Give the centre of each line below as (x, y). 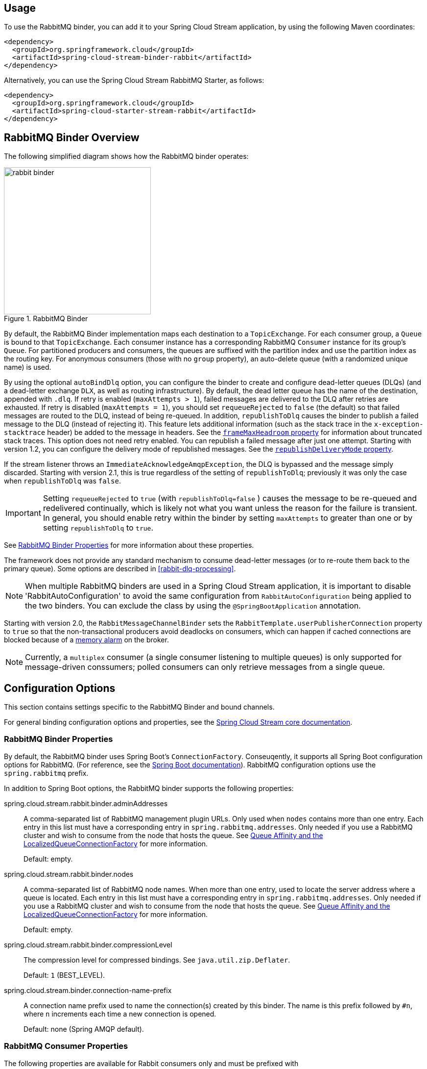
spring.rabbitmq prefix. (46, 773)
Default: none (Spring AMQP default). (84, 1029)
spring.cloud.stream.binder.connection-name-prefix (88, 990)
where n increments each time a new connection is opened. (120, 1014)
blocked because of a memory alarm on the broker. (86, 640)
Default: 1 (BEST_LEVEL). (64, 975)
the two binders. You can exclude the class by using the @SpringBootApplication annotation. (193, 606)
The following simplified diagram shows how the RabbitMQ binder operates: (126, 156)
